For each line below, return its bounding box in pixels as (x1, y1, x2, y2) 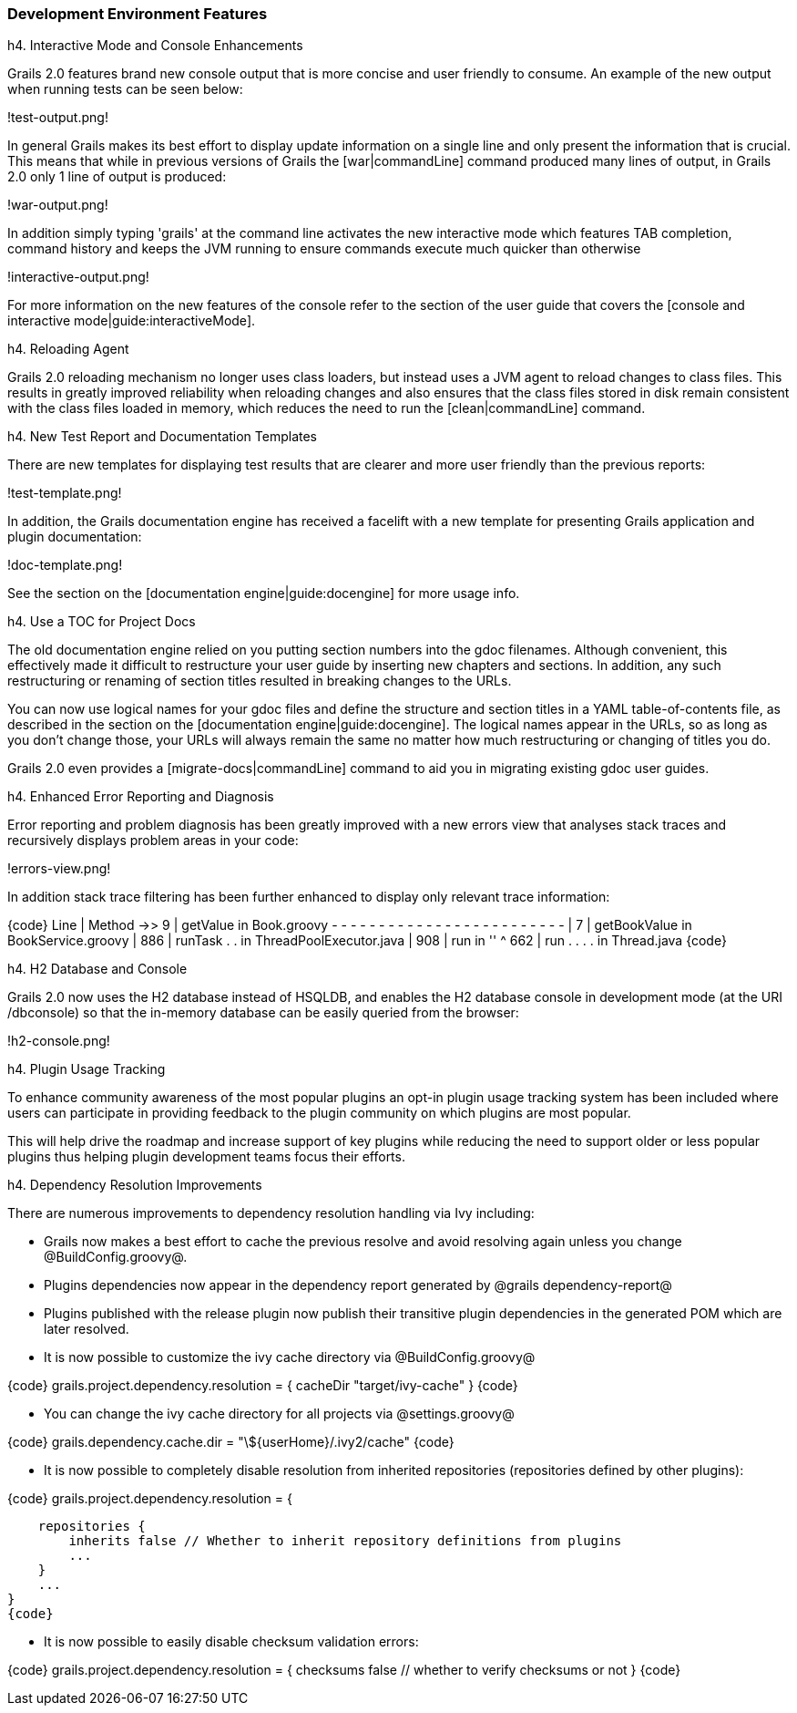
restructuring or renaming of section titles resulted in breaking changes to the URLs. (7, 673, 512, 689)
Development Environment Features (7, 5, 268, 23)
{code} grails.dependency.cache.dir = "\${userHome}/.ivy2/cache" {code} (7, 1434, 455, 1450)
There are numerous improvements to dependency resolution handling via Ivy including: (7, 1205, 535, 1222)
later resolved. (44, 1321, 129, 1337)
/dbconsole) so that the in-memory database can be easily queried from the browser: (7, 1005, 519, 1021)
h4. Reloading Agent (7, 341, 129, 357)
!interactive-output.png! (7, 269, 149, 285)
